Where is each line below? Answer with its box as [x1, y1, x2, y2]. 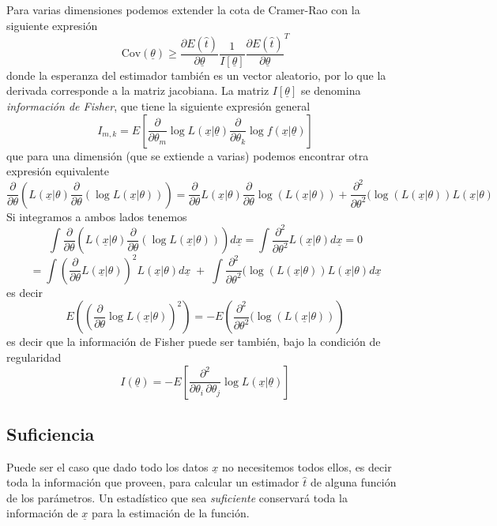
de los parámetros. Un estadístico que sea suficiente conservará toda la [6, 489, 348, 505]
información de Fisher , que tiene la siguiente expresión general [6, 97, 311, 114]
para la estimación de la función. [92, 505, 250, 521]
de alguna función [310, 474, 397, 490]
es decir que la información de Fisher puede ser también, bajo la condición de [6, 333, 381, 350]
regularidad [6, 348, 62, 365]
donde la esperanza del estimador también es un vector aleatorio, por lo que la [6, 66, 386, 83]
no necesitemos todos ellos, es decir [221, 458, 392, 475]
